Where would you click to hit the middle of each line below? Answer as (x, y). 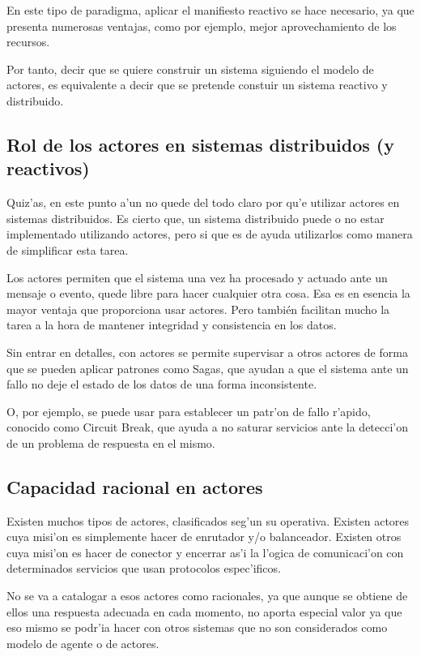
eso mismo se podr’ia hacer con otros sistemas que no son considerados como (197, 627)
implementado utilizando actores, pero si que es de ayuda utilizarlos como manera (210, 234)
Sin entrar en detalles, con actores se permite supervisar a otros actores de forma (207, 352)
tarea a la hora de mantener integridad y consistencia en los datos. (172, 325)
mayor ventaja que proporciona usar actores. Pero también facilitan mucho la (198, 309)
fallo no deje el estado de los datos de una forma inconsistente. (162, 384)
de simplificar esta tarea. (68, 249)
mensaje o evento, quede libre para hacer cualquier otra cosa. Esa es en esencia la (208, 293)
